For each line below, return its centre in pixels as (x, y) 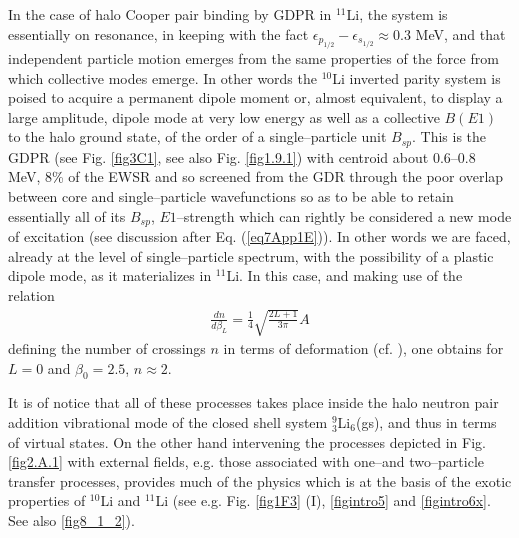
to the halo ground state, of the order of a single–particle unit (197, 136)
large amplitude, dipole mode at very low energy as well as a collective (224, 116)
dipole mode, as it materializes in (110, 275)
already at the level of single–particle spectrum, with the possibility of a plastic (251, 255)
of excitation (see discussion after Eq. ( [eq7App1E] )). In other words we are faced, (259, 236)
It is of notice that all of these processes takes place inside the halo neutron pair (253, 402)
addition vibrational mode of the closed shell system (168, 422)
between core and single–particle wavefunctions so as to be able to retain (231, 196)
